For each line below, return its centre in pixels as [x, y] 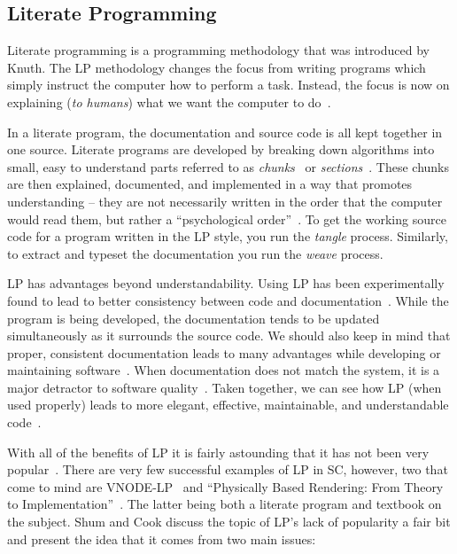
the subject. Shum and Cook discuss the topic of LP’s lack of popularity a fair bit [229, 522]
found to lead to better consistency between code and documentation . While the [228, 300]
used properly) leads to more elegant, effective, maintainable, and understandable [228, 405]
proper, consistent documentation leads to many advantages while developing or [224, 352]
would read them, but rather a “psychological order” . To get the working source [227, 218]
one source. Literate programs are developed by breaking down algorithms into [221, 149]
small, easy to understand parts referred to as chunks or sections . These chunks [228, 166]
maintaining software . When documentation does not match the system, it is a [224, 370]
